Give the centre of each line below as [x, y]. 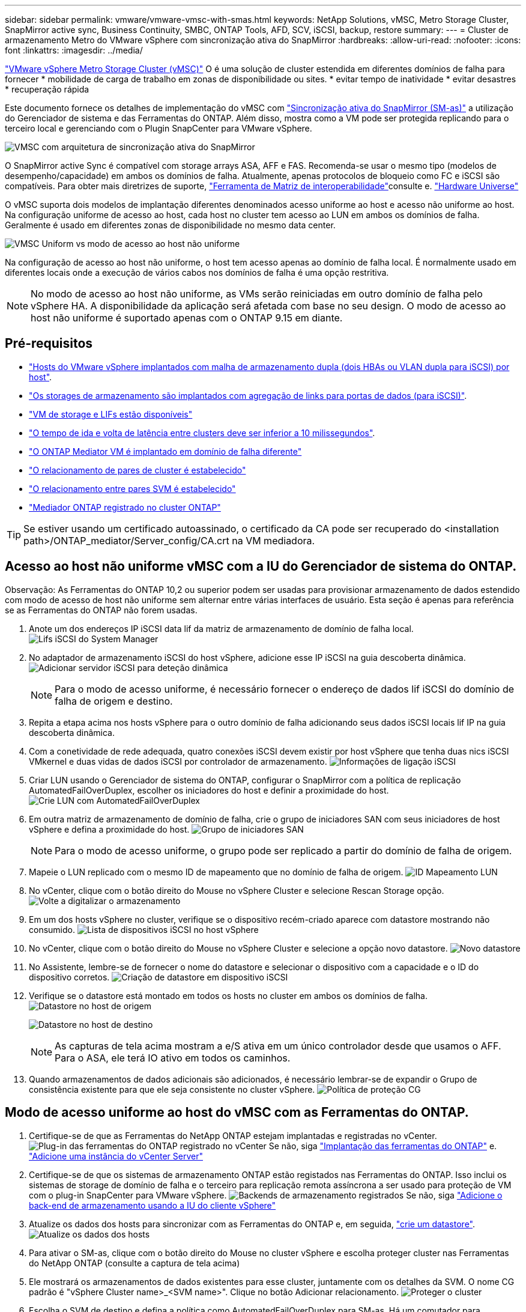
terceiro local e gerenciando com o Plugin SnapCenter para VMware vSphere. [159, 128]
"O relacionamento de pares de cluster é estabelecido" [138, 470]
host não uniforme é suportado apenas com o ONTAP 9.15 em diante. [187, 318]
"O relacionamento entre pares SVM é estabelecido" [132, 488]
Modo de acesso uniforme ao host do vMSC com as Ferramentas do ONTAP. [237, 1113]
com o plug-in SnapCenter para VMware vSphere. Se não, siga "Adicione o [266, 1195]
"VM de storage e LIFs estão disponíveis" [111, 414]
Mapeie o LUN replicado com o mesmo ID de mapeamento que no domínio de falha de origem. [216, 872]
